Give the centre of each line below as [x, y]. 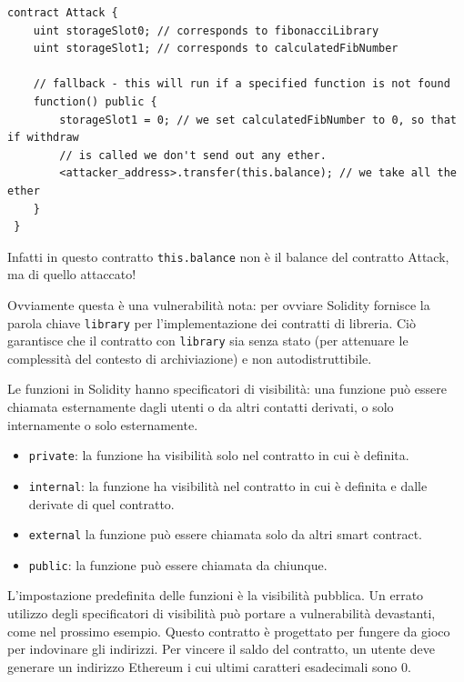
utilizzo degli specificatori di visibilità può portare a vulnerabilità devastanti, [222, 613]
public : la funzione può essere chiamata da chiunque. [178, 564]
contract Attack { [63, 13]
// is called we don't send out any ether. [193, 155]
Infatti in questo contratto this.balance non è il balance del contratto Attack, [228, 256]
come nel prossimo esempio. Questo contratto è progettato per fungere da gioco [229, 631]
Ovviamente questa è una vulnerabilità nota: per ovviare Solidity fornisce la [219, 304]
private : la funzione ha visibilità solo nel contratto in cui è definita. [219, 455]
